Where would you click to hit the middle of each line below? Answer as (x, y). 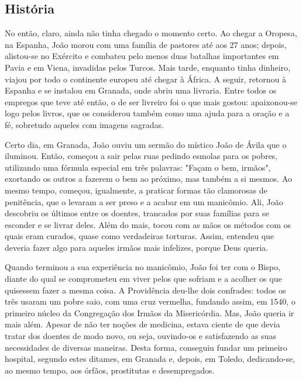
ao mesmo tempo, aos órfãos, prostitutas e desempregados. (110, 370)
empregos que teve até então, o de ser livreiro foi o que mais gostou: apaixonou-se (151, 101)
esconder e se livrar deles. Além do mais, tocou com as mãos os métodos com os (148, 224)
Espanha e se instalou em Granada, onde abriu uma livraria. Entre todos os (141, 90)
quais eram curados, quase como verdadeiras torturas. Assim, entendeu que (140, 236)
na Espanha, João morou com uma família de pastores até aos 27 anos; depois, (146, 44)
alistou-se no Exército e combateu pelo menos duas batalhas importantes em (142, 56)
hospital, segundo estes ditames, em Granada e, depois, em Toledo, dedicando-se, (150, 359)
